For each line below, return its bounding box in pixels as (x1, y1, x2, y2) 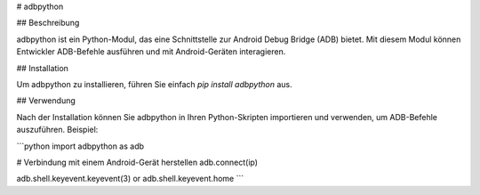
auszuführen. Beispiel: (16, 125, 99, 135)
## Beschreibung (16, 18, 80, 28)
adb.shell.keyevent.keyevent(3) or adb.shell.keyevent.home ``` (16, 174, 244, 184)
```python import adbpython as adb (16, 141, 145, 151)
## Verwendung (16, 95, 76, 106)
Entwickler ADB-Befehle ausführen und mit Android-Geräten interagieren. (16, 46, 286, 57)
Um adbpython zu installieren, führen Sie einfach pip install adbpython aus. (16, 78, 292, 89)
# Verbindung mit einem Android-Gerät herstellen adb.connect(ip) (16, 157, 258, 167)
